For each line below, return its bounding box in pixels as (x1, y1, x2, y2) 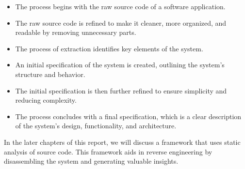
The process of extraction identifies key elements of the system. (15, 43, 203, 53)
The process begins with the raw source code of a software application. (15, 1, 226, 11)
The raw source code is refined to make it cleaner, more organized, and (15, 17, 227, 28)
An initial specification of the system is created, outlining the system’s (15, 60, 225, 70)
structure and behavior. (15, 69, 85, 79)
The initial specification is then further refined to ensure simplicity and (15, 85, 227, 95)
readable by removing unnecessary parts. (15, 27, 136, 37)
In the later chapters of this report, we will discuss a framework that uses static (4, 137, 241, 147)
